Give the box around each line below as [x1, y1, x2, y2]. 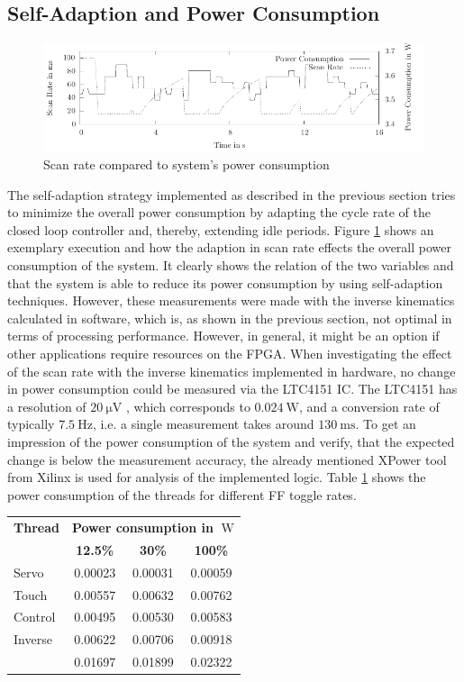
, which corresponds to [125, 396, 250, 415]
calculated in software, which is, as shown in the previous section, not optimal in [7, 308, 452, 327]
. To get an [355, 414, 416, 433]
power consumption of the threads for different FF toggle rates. [7, 485, 357, 504]
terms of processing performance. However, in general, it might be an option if [7, 326, 440, 345]
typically [7, 414, 55, 433]
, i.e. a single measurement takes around [92, 414, 314, 433]
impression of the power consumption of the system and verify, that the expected [7, 432, 455, 450]
